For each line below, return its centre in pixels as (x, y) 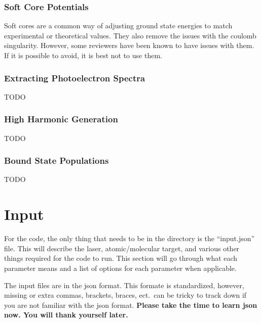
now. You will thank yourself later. (66, 315)
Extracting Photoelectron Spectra (75, 78)
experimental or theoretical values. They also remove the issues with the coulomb (130, 35)
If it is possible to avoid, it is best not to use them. (83, 55)
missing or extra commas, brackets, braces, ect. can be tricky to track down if (125, 295)
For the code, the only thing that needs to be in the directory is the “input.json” (129, 238)
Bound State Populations (57, 160)
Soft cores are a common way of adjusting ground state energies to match (118, 26)
